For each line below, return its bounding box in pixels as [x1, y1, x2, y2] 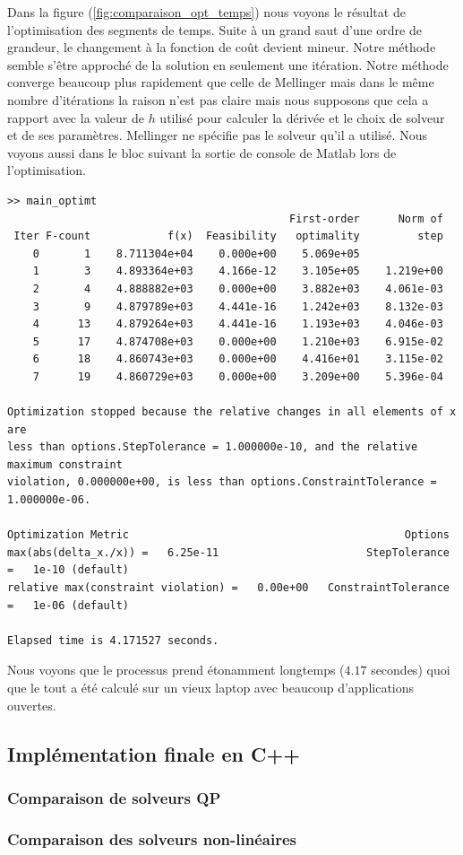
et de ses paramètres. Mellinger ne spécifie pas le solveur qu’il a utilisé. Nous [7, 126, 427, 144]
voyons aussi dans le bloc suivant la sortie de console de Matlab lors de [7, 143, 397, 161]
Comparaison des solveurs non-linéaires [7, 827, 296, 850]
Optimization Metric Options [7, 528, 450, 542]
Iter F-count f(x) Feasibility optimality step [13, 230, 443, 243]
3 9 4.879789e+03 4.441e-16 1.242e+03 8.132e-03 [32, 300, 443, 313]
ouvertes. [7, 695, 56, 714]
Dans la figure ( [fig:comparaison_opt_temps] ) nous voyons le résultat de [7, 3, 406, 21]
